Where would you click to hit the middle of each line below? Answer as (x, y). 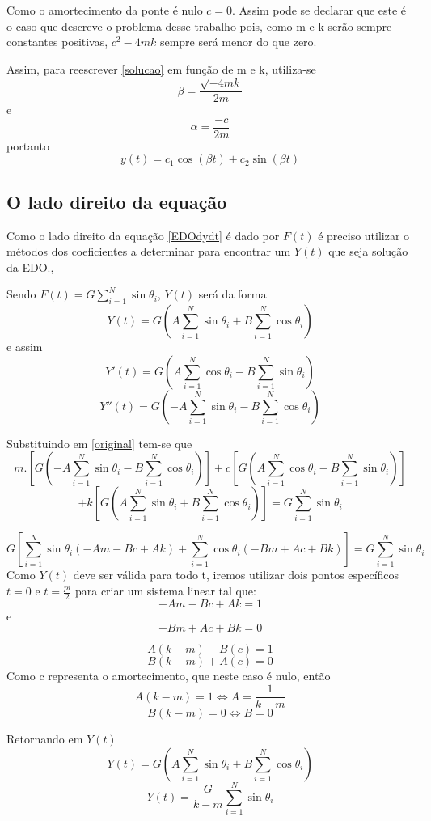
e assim (25, 347)
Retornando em (45, 739)
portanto (28, 145)
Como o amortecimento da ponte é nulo (105, 10)
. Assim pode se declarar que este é (319, 10)
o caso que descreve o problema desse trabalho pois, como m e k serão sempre (199, 25)
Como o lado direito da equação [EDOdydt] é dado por (143, 235)
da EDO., (30, 267)
